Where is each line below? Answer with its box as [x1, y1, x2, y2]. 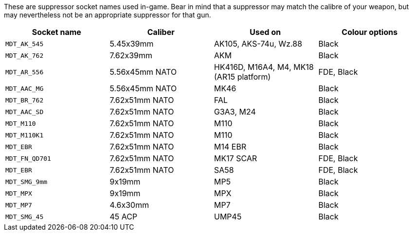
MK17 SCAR [214, 153, 257, 163]
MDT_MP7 [5, 201, 32, 209]
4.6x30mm [109, 200, 149, 210]
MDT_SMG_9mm [5, 178, 48, 185]
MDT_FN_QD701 [5, 154, 51, 162]
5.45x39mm [109, 39, 154, 49]
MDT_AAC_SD [5, 108, 44, 116]
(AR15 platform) [214, 72, 271, 82]
